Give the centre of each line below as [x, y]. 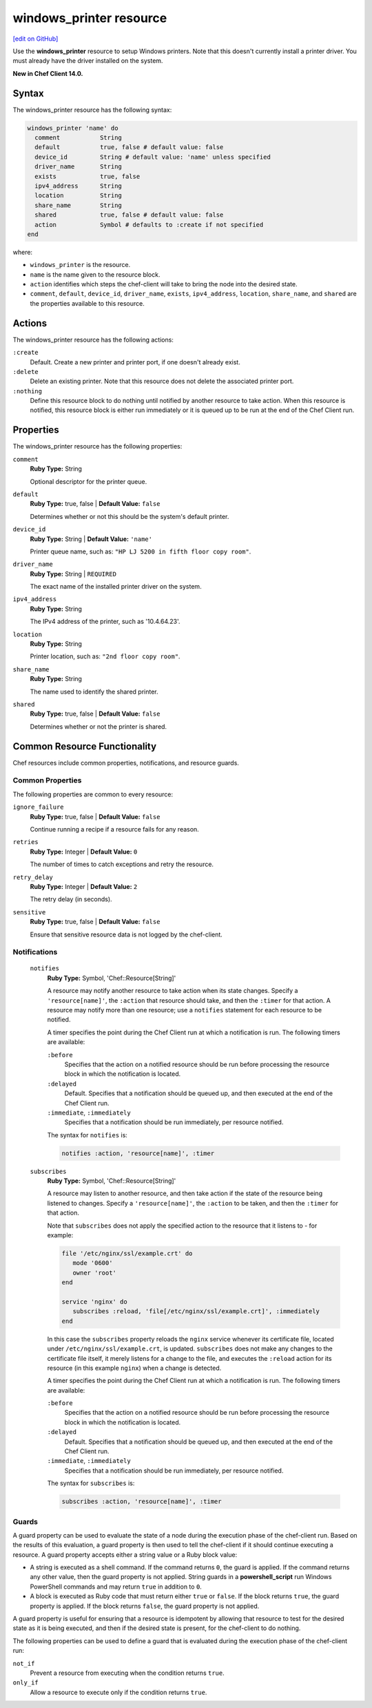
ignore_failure [39, 807]
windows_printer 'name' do [73, 128]
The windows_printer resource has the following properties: [97, 446]
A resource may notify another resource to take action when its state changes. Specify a [173, 991]
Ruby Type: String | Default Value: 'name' [91, 539]
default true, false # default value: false [129, 147]
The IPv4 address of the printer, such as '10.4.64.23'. [105, 622]
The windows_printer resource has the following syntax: [92, 110]
